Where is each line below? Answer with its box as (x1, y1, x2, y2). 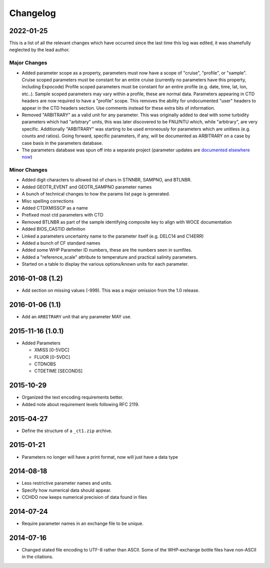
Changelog (9, 8, 56, 19)
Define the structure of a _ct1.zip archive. (21, 428, 112, 434)
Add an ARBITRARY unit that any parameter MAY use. (21, 313, 132, 319)
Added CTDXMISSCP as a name (21, 205, 88, 211)
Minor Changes (9, 166, 47, 173)
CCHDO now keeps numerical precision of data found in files (21, 494, 147, 500)
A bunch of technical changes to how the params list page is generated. (21, 191, 170, 197)
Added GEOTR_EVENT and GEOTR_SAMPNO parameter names (21, 183, 152, 190)
